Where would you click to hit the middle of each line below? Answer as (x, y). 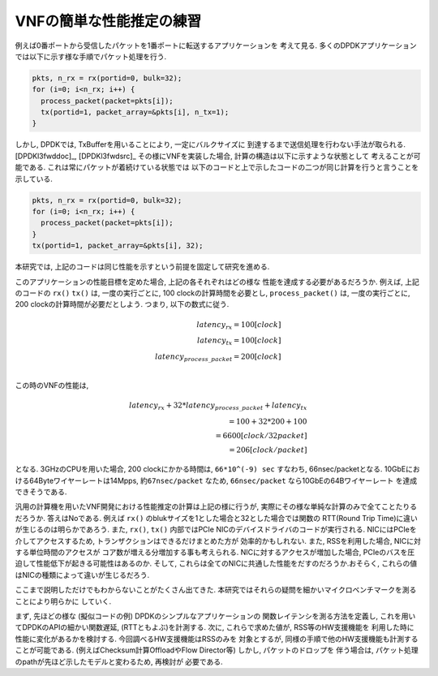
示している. (34, 179)
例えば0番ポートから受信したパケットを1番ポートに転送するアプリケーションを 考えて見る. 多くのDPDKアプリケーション (216, 45)
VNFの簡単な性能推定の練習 (108, 21)
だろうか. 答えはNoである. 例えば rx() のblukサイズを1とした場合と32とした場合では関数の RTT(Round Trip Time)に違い (216, 518)
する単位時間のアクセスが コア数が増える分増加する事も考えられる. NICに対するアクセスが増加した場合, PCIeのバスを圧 (215, 553)
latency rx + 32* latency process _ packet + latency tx (218, 406)
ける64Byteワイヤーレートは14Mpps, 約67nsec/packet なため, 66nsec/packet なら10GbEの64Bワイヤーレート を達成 (216, 480)
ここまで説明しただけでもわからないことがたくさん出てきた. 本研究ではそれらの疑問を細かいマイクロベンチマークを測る (216, 590)
